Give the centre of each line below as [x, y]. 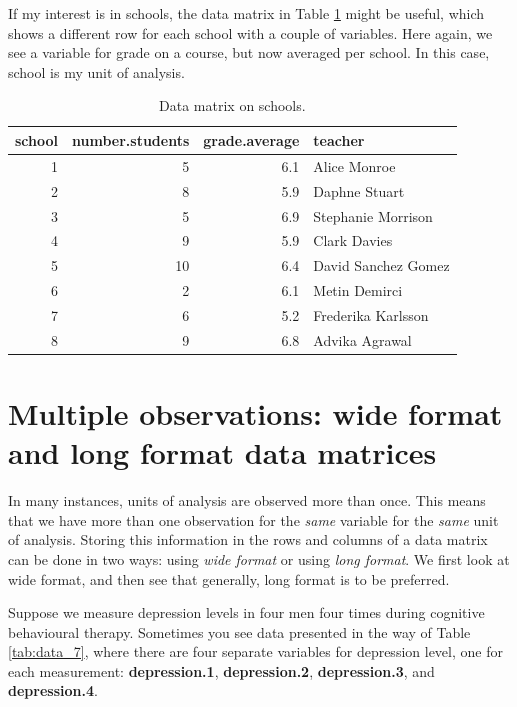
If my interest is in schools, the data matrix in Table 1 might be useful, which [246, 13]
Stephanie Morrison [373, 215]
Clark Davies [353, 240]
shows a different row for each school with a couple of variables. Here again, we [250, 32]
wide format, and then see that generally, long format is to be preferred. [229, 578]
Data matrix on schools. [232, 105]
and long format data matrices [222, 452]
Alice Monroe [354, 165]
